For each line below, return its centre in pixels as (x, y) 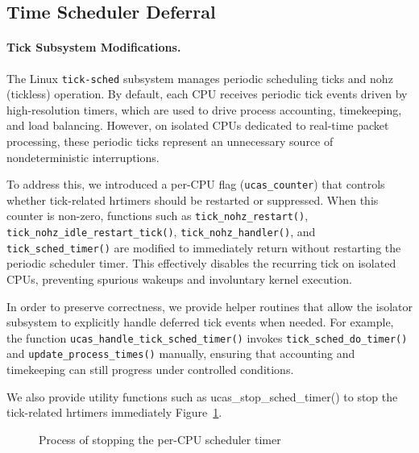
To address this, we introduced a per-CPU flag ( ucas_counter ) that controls (196, 184)
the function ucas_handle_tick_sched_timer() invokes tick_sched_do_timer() (207, 337)
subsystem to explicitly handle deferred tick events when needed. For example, (200, 322)
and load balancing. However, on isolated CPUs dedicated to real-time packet (198, 125)
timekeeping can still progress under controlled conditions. (150, 370)
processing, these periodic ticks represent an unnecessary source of (170, 141)
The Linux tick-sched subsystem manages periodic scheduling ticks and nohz (200, 78)
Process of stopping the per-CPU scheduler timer (160, 439)
